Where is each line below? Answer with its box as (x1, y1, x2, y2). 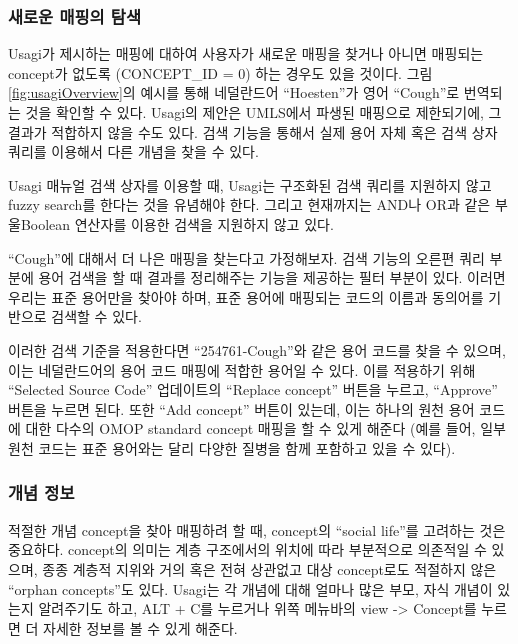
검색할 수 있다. (51, 306, 142, 327)
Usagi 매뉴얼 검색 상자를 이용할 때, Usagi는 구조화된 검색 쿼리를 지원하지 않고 (8, 174, 492, 195)
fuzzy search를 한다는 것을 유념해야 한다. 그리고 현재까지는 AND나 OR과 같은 (8, 194, 491, 215)
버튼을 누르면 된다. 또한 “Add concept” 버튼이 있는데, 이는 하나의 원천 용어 (8, 398, 475, 419)
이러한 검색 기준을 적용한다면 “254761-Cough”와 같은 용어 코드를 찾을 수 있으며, (8, 339, 506, 360)
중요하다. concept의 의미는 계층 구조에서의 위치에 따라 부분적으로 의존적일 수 (8, 539, 487, 560)
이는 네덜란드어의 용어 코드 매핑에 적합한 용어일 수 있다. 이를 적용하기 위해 (8, 359, 476, 380)
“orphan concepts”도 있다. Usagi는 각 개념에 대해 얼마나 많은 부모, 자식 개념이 (8, 578, 493, 599)
